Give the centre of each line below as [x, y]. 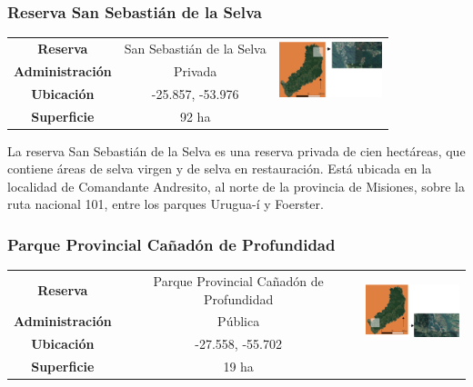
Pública [239, 321]
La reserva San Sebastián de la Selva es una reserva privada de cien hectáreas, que [236, 150]
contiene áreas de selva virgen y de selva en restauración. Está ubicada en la [220, 169]
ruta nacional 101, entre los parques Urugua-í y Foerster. [166, 204]
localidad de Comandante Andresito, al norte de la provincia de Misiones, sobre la [236, 186]
